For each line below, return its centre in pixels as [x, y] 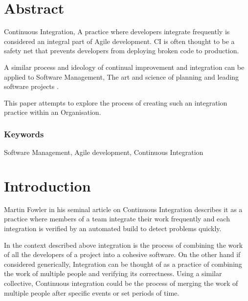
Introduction [47, 185]
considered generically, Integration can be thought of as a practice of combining [123, 264]
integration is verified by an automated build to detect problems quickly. [113, 228]
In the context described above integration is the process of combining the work [124, 245]
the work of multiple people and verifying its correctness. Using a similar [113, 273]
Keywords [24, 134]
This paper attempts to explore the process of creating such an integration [116, 102]
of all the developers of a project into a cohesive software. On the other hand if [122, 254]
